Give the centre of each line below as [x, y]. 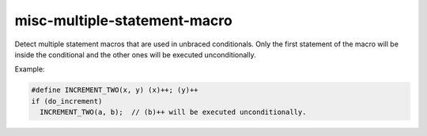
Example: [30, 69]
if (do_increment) [67, 101]
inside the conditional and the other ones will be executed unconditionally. [135, 54]
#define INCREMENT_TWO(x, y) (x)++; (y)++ [115, 90]
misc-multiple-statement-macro [123, 20]
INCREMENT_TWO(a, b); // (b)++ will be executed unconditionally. [173, 112]
